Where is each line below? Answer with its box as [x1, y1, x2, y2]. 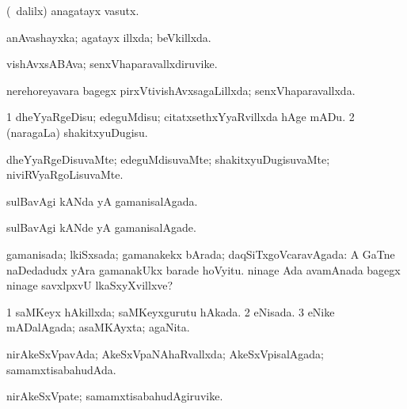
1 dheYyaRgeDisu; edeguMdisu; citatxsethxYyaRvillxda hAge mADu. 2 [6, 108, 355, 125]
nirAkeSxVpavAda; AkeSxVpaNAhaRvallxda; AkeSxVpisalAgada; [6, 345, 324, 362]
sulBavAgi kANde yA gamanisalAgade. [6, 219, 196, 236]
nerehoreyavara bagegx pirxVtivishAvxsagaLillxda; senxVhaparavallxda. [6, 81, 356, 98]
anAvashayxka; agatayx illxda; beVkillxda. [6, 28, 211, 45]
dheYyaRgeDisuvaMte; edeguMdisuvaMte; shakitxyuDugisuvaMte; [6, 150, 330, 167]
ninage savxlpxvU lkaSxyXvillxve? [6, 277, 173, 293]
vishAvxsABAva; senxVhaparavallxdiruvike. [6, 55, 218, 72]
